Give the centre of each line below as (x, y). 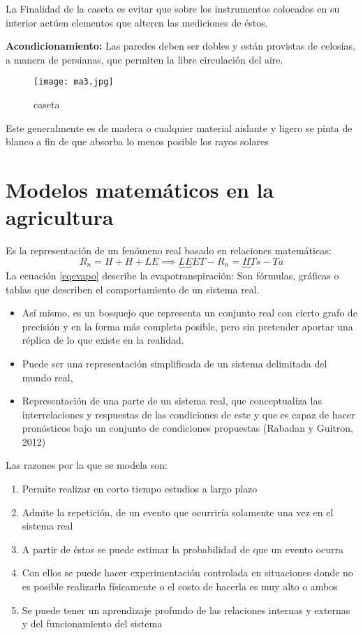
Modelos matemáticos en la (140, 189)
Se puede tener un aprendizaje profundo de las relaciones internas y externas (186, 610)
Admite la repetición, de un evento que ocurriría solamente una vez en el (178, 512)
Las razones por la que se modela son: (87, 465)
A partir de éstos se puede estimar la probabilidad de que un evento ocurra (183, 549)
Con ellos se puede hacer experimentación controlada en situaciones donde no (187, 572)
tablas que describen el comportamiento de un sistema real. (133, 289)
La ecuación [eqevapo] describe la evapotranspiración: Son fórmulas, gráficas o (172, 275)
